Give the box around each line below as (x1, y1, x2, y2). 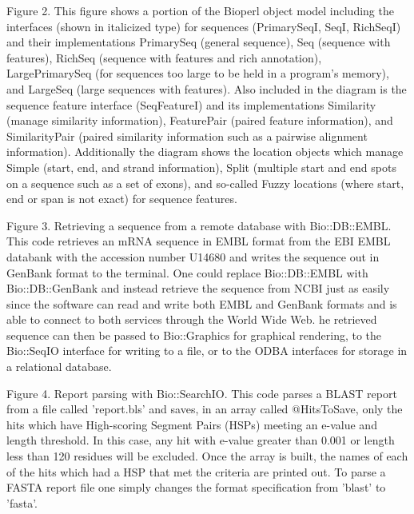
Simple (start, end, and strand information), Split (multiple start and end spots (6, 158, 396, 175)
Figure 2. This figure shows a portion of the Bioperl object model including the (6, 2, 394, 18)
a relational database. (6, 358, 112, 375)
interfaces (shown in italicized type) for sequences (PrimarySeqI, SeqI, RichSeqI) (6, 18, 401, 34)
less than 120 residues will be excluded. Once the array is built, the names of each (6, 448, 408, 464)
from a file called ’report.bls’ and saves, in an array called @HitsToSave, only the (6, 400, 403, 417)
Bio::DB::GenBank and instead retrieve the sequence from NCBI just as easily (6, 280, 390, 297)
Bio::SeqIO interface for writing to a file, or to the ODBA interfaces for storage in (6, 342, 408, 359)
